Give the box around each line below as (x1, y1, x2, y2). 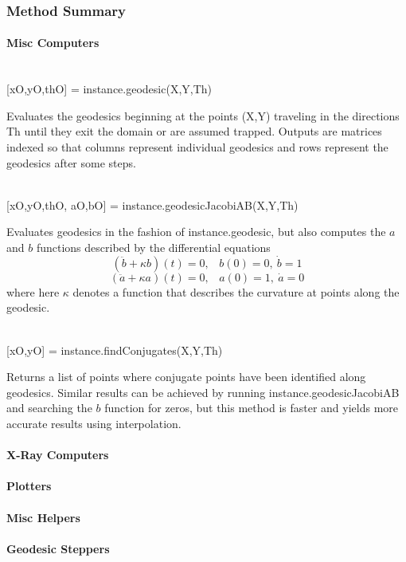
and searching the (6, 399, 92, 416)
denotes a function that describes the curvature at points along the (72, 283, 400, 300)
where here (6, 283, 60, 300)
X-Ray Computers (6, 446, 109, 463)
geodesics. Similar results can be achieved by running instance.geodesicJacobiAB (6, 383, 400, 400)
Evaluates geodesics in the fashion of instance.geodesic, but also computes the (6, 223, 386, 240)
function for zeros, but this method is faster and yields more (104, 399, 399, 416)
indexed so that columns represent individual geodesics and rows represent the (6, 139, 388, 155)
